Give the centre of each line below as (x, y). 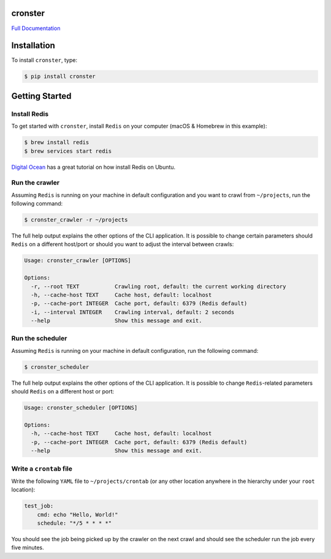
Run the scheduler (39, 339)
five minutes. (28, 548)
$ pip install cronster (60, 76)
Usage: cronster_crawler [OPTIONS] (78, 260)
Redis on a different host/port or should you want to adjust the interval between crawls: (123, 244)
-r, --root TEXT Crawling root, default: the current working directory (158, 286)
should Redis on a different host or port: (63, 391)
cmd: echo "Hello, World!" (78, 515)
